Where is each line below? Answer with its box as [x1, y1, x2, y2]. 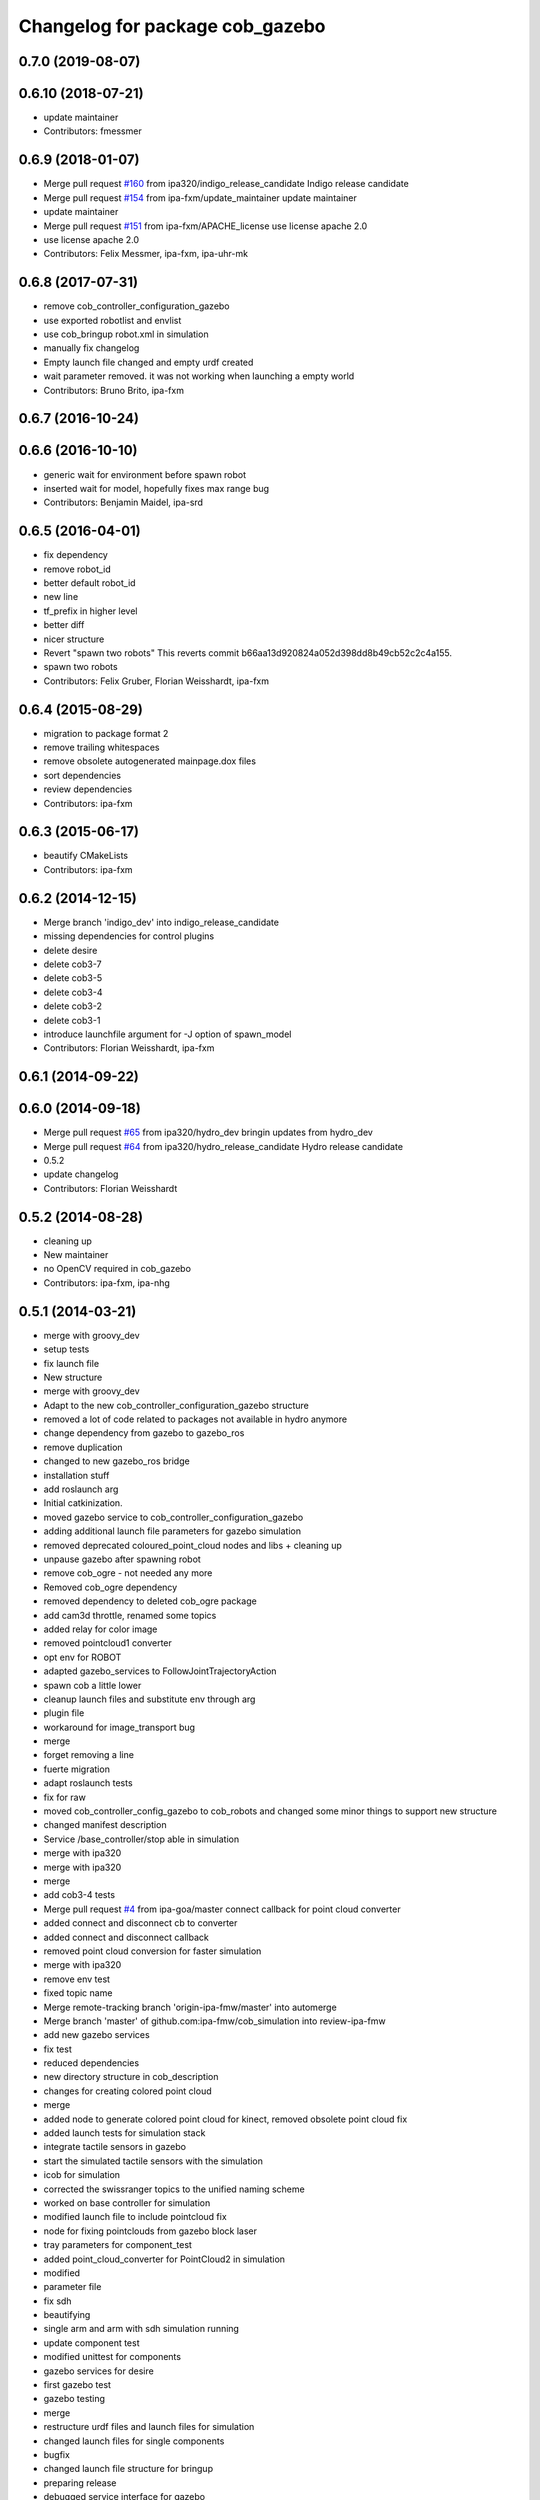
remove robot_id [43, 563, 112, 575]
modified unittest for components [43, 2351, 182, 2363]
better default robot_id [43, 576, 136, 589]
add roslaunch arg [43, 1483, 119, 1495]
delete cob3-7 [43, 958, 102, 970]
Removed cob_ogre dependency [43, 1581, 178, 1593]
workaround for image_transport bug [43, 1721, 195, 1733]
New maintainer [43, 1249, 109, 1261]
